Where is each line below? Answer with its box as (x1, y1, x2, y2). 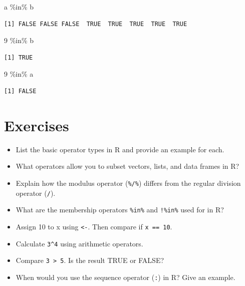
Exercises (4, 115, 69, 135)
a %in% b (4, 2, 34, 12)
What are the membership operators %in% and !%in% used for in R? (16, 204, 224, 215)
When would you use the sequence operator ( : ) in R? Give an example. (16, 271, 235, 282)
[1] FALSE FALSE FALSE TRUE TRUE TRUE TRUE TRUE (4, 20, 187, 28)
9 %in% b (4, 35, 34, 46)
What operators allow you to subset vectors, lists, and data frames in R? (16, 161, 239, 171)
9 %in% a (4, 69, 34, 79)
